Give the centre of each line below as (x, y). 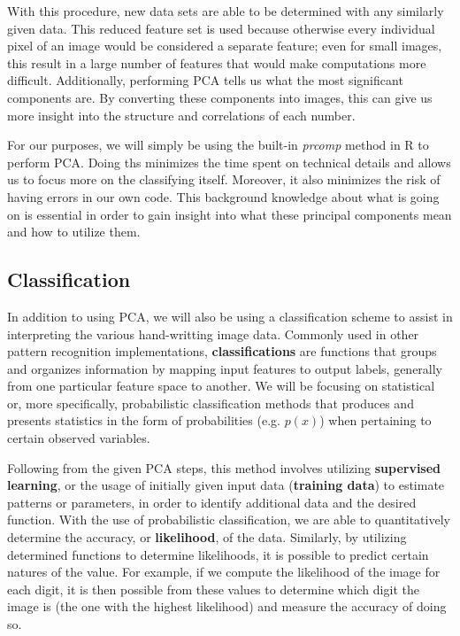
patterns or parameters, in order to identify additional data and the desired (212, 502)
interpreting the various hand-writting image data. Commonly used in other (213, 334)
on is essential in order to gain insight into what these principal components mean (230, 214)
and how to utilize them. (74, 232)
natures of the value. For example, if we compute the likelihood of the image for (224, 572)
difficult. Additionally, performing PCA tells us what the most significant (205, 80)
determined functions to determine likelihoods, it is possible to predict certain (218, 554)
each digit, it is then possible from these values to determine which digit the (213, 589)
